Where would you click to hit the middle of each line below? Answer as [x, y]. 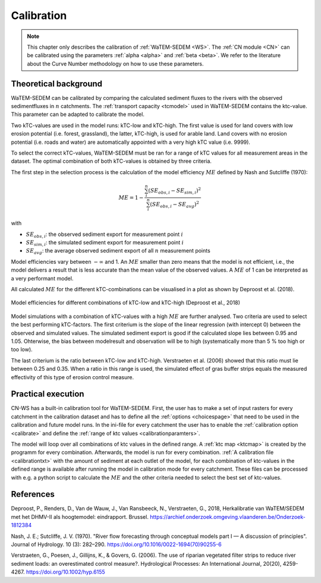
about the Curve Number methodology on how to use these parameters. [116, 64]
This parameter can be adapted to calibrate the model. [78, 114]
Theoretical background [57, 83]
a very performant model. [42, 278]
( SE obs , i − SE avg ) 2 [174, 204]
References [33, 494]
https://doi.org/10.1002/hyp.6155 [65, 572]
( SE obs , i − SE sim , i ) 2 [175, 191]
